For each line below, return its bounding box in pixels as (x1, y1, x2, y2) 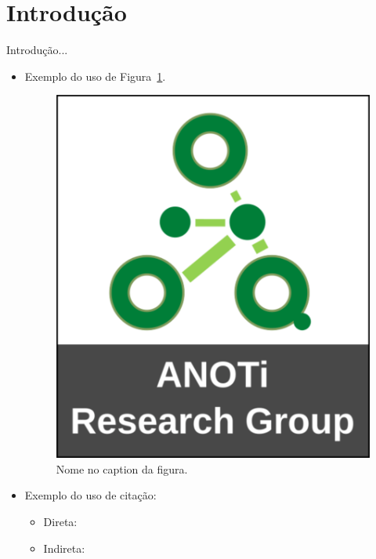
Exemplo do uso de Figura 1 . (24, 67, 166, 84)
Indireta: (43, 539, 85, 556)
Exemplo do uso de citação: (24, 487, 157, 503)
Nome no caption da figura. (56, 460, 188, 477)
